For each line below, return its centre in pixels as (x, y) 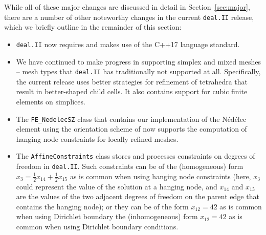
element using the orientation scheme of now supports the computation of (131, 129)
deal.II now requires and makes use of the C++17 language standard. (128, 44)
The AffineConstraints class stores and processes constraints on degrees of (136, 156)
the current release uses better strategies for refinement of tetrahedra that (132, 81)
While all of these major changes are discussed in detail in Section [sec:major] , (127, 7)
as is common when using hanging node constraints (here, (160, 176)
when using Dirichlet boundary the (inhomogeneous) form (107, 216)
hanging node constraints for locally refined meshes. (97, 138)
